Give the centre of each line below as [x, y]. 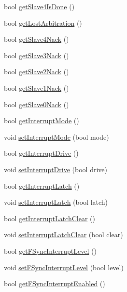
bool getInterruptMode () [42, 121]
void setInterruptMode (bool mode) [56, 137]
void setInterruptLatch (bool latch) [56, 202]
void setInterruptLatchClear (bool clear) [63, 235]
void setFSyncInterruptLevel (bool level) [64, 267]
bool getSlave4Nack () [36, 39]
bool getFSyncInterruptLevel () [50, 251]
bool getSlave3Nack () [36, 55]
